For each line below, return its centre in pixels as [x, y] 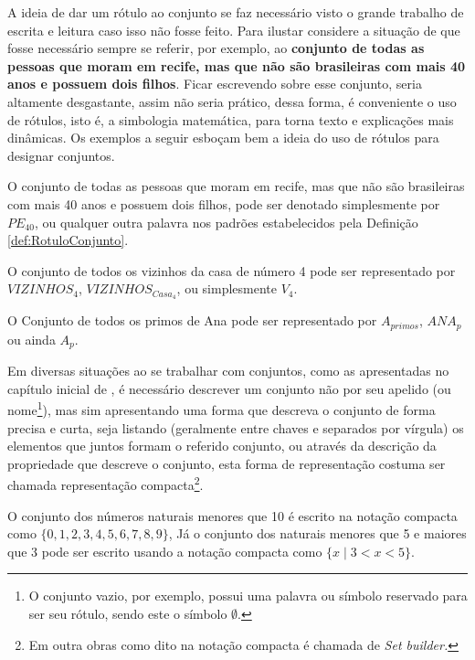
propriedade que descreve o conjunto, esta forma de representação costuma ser [227, 463]
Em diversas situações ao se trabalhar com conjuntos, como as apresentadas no [228, 371]
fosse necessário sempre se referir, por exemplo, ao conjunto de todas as [216, 48]
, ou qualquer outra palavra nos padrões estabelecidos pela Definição [226, 222]
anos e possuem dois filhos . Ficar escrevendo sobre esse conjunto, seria [215, 84]
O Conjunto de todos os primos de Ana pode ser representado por [192, 320]
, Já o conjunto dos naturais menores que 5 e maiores [317, 533]
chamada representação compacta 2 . [106, 483]
